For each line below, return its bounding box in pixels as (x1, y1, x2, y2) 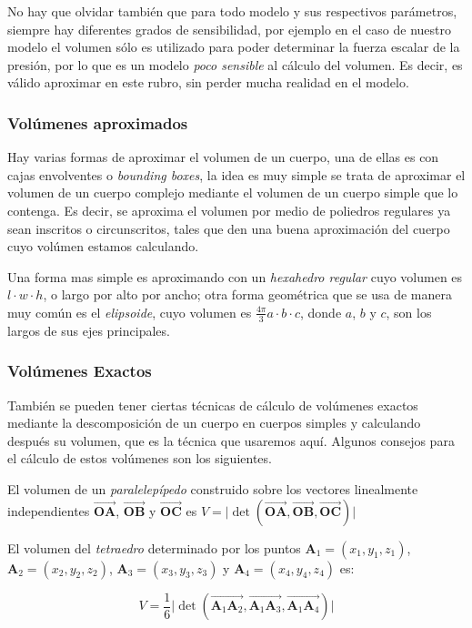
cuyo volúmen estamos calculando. (7, 237, 199, 256)
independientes (7, 501, 90, 520)
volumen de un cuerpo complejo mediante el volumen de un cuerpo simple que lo (7, 183, 458, 202)
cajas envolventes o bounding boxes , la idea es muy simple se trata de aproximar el (7, 165, 466, 184)
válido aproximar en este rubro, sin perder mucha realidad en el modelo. (7, 73, 409, 92)
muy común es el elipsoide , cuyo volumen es (7, 302, 252, 321)
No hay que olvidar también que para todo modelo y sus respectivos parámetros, (7, 2, 457, 20)
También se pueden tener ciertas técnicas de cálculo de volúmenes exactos (7, 395, 418, 414)
